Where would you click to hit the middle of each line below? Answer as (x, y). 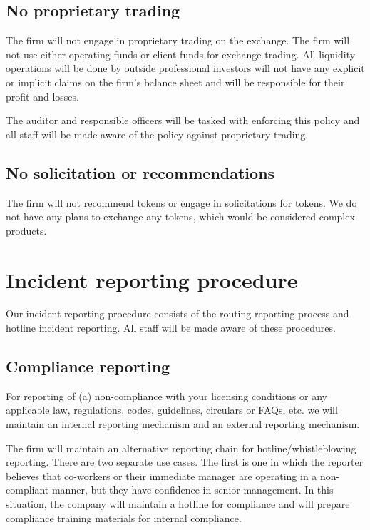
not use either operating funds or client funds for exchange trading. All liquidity (181, 54)
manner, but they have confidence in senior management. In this (192, 490)
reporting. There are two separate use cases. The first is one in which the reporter (185, 462)
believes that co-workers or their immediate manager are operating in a (161, 475)
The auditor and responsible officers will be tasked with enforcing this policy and (183, 120)
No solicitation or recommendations (140, 172)
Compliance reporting (88, 366)
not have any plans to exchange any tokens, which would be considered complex (180, 216)
